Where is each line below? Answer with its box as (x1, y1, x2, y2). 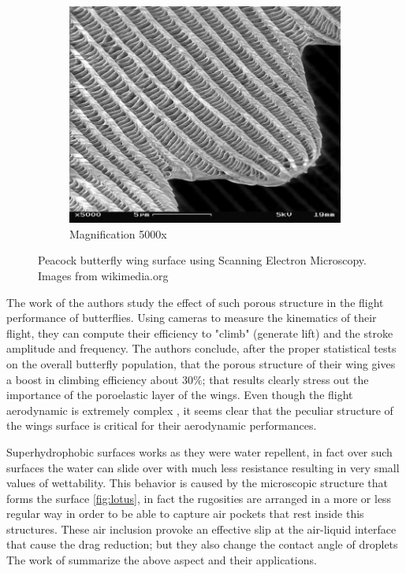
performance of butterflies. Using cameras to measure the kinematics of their (6, 309, 377, 326)
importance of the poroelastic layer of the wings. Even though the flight (6, 386, 353, 403)
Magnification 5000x (69, 225, 167, 242)
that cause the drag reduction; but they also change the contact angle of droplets (6, 536, 398, 553)
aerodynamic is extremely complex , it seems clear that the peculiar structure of (6, 401, 393, 418)
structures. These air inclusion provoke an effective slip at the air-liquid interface (6, 520, 397, 537)
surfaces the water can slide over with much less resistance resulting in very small (6, 459, 400, 475)
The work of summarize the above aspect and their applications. (6, 552, 317, 568)
